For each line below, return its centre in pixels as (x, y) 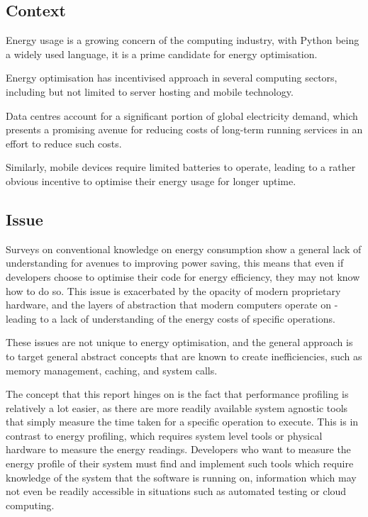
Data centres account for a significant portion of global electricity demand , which (182, 115)
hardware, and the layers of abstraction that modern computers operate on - (172, 305)
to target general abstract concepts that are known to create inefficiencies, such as (184, 356)
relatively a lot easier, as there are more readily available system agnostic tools (177, 407)
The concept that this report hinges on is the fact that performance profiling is (177, 394)
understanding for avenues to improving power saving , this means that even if (175, 263)
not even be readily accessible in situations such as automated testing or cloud (176, 491)
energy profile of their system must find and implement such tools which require (180, 463)
